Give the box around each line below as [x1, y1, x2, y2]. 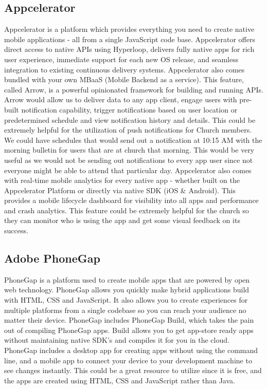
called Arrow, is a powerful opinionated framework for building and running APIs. [4, 84, 263, 95]
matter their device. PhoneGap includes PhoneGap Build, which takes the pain [4, 314, 254, 325]
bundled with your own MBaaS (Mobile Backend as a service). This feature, [4, 74, 244, 85]
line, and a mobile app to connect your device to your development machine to [4, 355, 252, 365]
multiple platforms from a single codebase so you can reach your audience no [4, 304, 246, 315]
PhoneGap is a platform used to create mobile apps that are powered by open [4, 274, 250, 285]
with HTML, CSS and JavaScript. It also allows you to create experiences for [4, 294, 248, 305]
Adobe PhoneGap [4, 250, 100, 266]
